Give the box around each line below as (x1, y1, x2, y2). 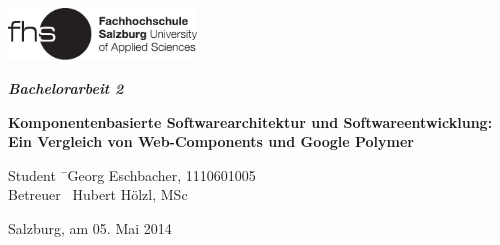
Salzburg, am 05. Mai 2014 (8, 218, 172, 239)
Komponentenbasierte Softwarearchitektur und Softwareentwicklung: (8, 111, 493, 132)
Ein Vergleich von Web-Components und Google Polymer (8, 131, 414, 152)
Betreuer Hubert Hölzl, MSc (8, 184, 188, 205)
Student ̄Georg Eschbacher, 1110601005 (8, 164, 256, 185)
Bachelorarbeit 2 (8, 78, 124, 99)
